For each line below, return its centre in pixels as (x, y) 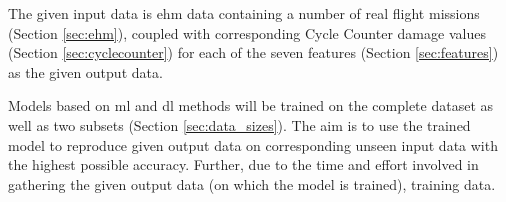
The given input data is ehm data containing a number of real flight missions (244, 13)
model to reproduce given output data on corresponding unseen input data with (253, 144)
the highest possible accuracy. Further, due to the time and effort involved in (243, 164)
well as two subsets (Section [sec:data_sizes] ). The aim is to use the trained (239, 124)
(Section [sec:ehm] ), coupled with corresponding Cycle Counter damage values (247, 32)
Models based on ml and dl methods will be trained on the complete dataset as (251, 105)
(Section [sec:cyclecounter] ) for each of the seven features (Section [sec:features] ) (253, 52)
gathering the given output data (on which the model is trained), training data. (252, 183)
